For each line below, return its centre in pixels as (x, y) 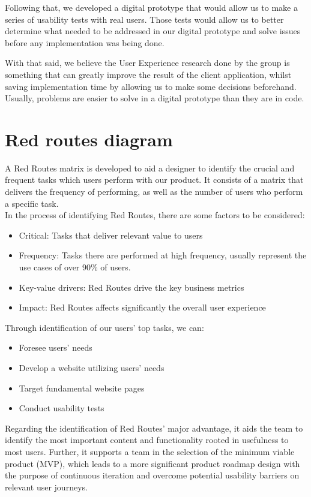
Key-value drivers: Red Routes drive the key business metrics (131, 287)
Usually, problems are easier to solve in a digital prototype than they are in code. (155, 98)
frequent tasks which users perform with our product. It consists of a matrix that (154, 180)
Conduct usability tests (62, 408)
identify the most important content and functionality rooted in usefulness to (147, 440)
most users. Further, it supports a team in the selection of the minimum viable (150, 451)
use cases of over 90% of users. (75, 267)
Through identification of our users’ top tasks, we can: (104, 327)
